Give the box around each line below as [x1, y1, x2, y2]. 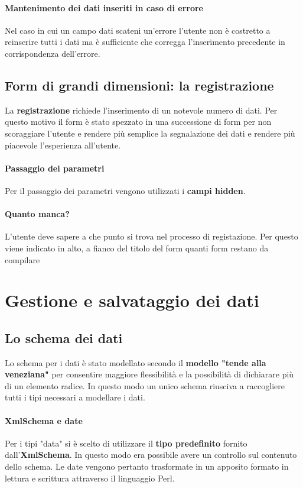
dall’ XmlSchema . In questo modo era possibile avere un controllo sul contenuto [5, 448, 297, 461]
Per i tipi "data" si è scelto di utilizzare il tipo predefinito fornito [5, 437, 247, 449]
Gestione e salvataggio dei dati [5, 288, 259, 312]
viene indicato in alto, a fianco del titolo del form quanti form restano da [5, 241, 269, 254]
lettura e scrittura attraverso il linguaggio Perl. [5, 471, 175, 484]
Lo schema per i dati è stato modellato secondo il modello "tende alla [5, 356, 266, 369]
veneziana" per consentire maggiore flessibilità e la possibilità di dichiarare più [5, 368, 294, 380]
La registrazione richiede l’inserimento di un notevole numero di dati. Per [5, 104, 278, 116]
